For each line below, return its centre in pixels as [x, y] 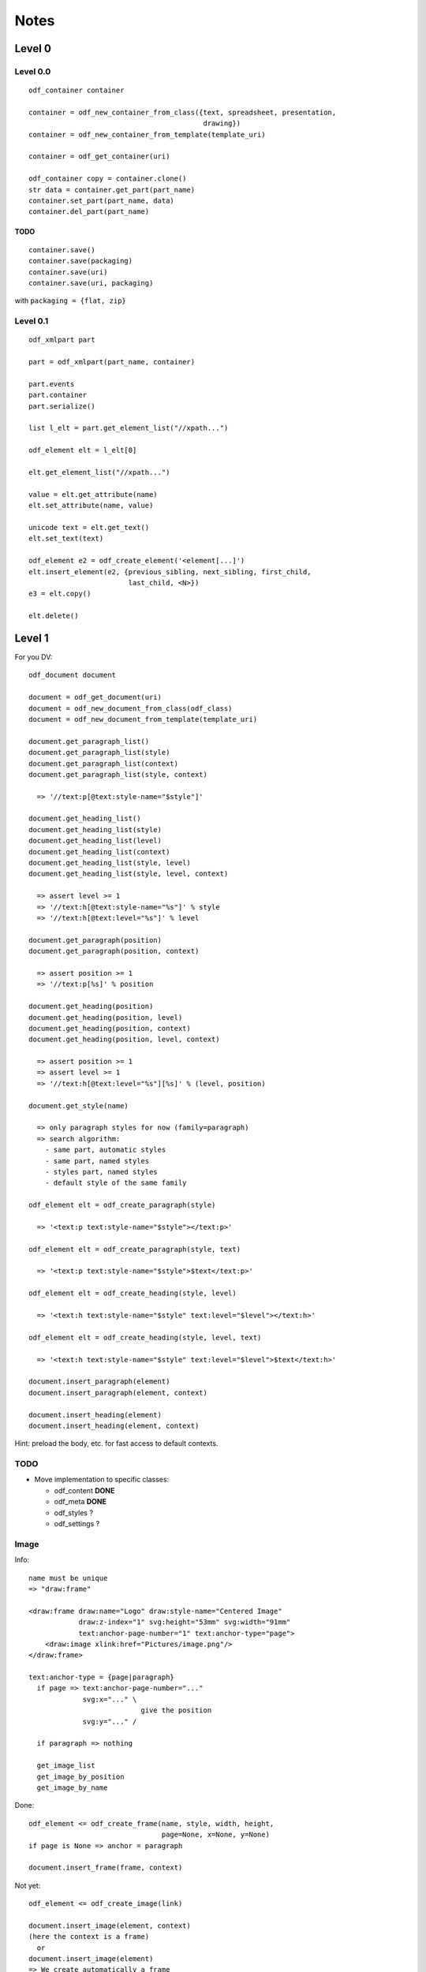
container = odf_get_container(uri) [99, 157]
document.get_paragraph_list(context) [104, 764]
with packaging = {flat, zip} [70, 301]
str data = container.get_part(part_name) [112, 190]
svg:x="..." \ [110, 1699]
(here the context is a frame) [89, 1937]
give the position [176, 1711]
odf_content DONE [84, 1490]
